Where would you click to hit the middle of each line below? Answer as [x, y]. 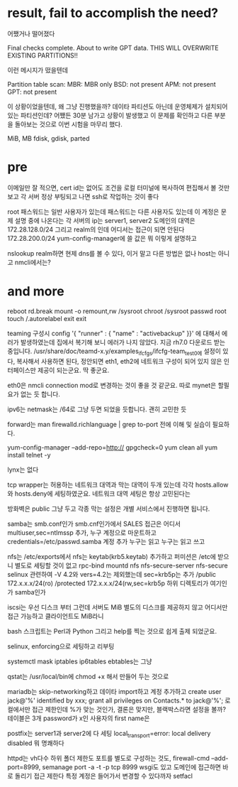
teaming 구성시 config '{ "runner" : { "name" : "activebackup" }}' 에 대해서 [114, 333]
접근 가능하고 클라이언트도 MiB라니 [56, 616]
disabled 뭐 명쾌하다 [36, 743]
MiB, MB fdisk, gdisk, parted [49, 138]
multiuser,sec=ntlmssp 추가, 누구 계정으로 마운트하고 [82, 532]
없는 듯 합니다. [40, 394]
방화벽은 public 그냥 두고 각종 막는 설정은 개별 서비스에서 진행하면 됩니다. [109, 509]
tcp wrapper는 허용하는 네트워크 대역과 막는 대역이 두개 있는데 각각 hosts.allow [118, 484]
